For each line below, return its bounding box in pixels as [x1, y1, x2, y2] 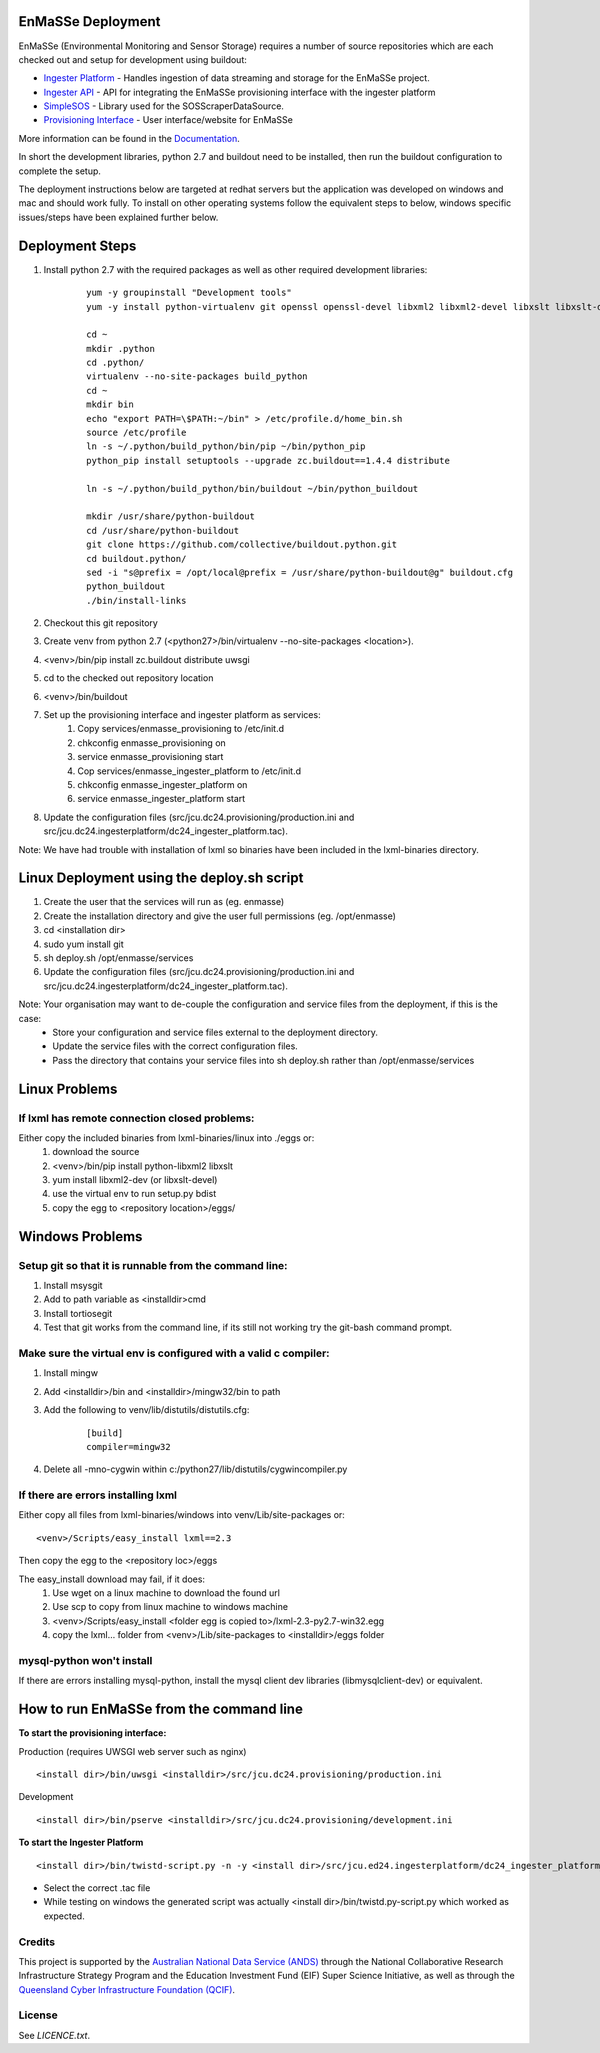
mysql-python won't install [18, 1653, 153, 1667]
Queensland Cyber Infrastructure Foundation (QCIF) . [18, 1983, 235, 1995]
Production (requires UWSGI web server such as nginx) [18, 1745, 247, 1757]
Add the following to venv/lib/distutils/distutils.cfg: [43, 1404, 250, 1416]
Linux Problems [18, 1080, 118, 1097]
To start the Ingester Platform [18, 1836, 144, 1849]
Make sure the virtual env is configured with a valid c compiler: [18, 1346, 330, 1360]
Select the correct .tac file [43, 1881, 151, 1894]
